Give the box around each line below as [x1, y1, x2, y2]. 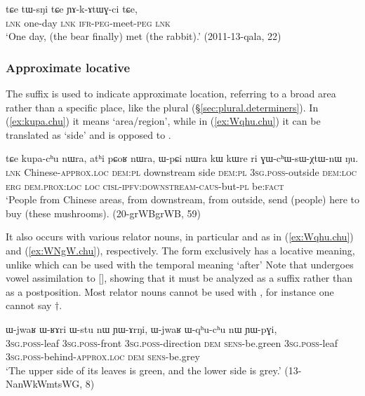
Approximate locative [6, 58, 131, 76]
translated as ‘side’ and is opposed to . [6, 127, 171, 142]
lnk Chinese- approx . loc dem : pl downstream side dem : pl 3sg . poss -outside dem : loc [6, 164, 357, 179]
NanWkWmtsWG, [6, 376, 83, 391]
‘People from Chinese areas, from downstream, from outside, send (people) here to [6, 192, 360, 207]
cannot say [6, 298, 52, 313]
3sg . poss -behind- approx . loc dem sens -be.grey [6, 349, 200, 364]
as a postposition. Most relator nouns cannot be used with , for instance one [6, 284, 334, 299]
